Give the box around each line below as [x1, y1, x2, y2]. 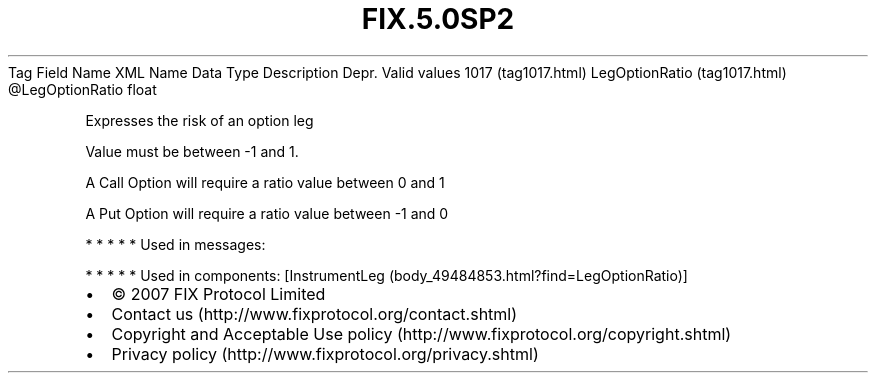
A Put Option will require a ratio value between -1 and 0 [85, 204, 449, 222]
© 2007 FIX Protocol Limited [111, 283, 326, 304]
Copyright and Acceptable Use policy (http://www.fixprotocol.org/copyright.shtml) [111, 323, 732, 344]
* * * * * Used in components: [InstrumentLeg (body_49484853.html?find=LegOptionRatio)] [85, 266, 688, 284]
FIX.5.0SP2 [361, 2, 515, 36]
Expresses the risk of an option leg [85, 111, 314, 129]
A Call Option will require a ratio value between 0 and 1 [85, 173, 445, 191]
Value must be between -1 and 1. [85, 142, 299, 160]
